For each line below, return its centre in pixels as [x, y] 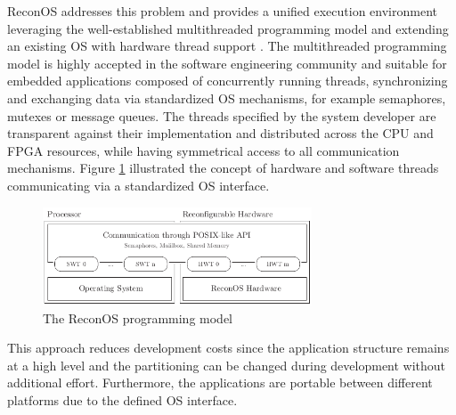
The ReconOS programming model [138, 317]
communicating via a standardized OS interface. [138, 185]
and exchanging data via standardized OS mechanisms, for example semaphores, [227, 98]
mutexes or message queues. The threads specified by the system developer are [222, 115]
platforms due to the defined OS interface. [122, 399]
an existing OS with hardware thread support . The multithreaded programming [227, 46]
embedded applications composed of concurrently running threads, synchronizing [228, 81]
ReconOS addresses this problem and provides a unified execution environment [222, 11]
